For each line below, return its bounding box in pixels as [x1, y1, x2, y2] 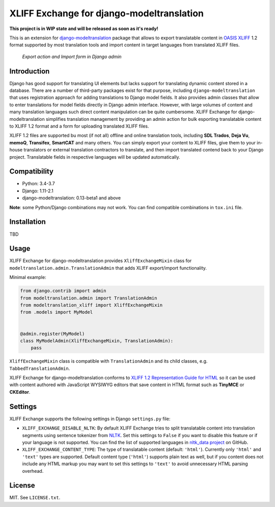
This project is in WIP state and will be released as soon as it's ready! [9, 26, 158, 32]
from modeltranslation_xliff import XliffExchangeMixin [20, 302, 163, 308]
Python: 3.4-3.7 [22, 181, 56, 187]
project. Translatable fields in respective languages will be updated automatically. [9, 154, 180, 160]
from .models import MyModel [20, 309, 93, 315]
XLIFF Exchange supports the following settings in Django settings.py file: [9, 416, 171, 422]
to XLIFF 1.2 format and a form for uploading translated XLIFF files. [9, 123, 150, 129]
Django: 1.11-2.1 [22, 188, 53, 194]
